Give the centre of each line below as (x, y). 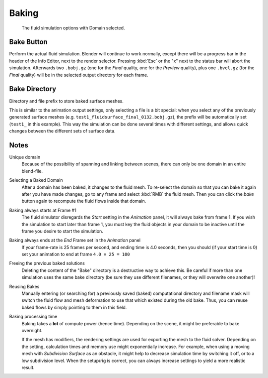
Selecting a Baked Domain (36, 180)
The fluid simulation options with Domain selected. (73, 28)
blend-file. (32, 171)
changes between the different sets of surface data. (63, 131)
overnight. (32, 330)
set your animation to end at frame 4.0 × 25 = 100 (76, 254)
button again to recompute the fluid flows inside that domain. (84, 201)
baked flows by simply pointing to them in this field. (74, 307)
